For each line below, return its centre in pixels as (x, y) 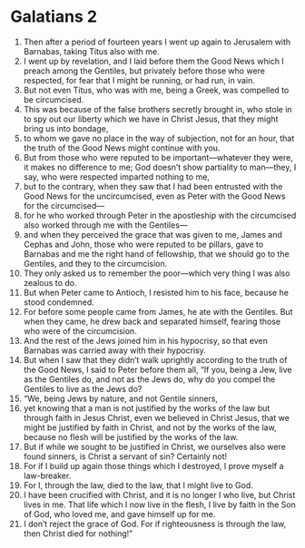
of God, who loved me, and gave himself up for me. (119, 514)
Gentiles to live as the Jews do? (83, 388)
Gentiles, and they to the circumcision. (95, 263)
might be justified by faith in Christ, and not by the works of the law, (150, 427)
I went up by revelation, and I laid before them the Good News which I (153, 61)
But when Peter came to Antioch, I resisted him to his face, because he (156, 292)
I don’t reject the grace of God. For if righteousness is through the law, (155, 524)
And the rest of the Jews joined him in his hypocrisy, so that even (146, 340)
